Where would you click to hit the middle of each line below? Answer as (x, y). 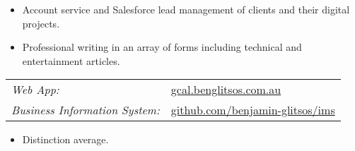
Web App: (35, 90)
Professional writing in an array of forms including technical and (162, 47)
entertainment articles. (71, 60)
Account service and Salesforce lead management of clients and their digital (186, 9)
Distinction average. (65, 139)
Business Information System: (86, 110)
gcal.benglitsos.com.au (226, 90)
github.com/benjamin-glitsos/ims (253, 110)
